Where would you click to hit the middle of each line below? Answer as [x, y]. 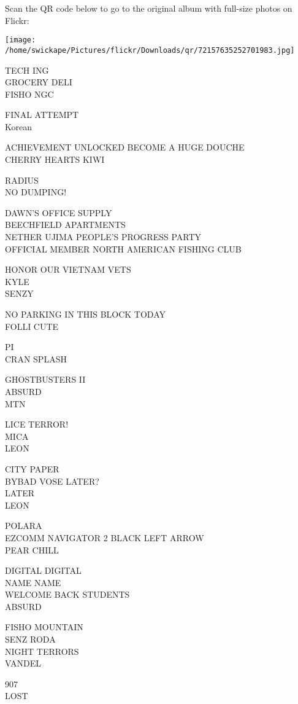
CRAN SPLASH [36, 358]
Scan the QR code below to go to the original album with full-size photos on [149, 8]
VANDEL [23, 663]
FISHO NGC [29, 94]
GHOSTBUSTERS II [45, 379]
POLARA [24, 526]
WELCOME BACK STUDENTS [67, 594]
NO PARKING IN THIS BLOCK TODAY [86, 314]
